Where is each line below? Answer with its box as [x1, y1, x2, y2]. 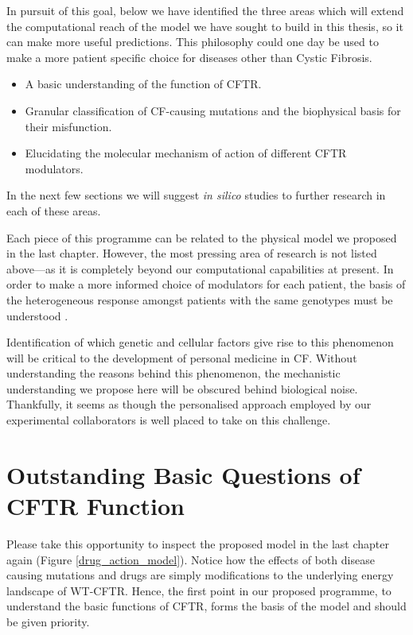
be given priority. [6, 613, 90, 629]
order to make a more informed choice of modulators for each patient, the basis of [6, 276, 406, 292]
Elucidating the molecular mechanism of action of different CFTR [25, 145, 347, 161]
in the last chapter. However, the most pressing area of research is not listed [6, 245, 377, 261]
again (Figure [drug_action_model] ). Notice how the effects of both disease [6, 551, 375, 567]
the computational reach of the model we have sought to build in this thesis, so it [6, 17, 403, 34]
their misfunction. [25, 118, 112, 134]
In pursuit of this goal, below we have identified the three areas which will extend [6, 2, 404, 18]
